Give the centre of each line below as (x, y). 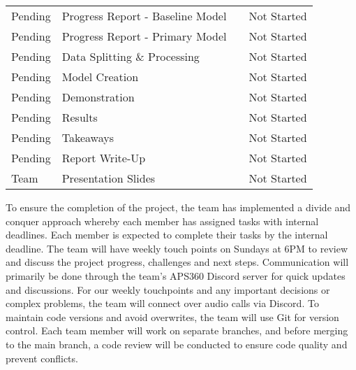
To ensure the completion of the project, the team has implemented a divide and (178, 207)
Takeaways (88, 137)
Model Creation (100, 77)
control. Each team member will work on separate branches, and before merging (177, 330)
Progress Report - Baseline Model (144, 16)
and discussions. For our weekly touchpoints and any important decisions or (168, 289)
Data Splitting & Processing (131, 56)
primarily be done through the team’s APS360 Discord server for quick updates (176, 275)
